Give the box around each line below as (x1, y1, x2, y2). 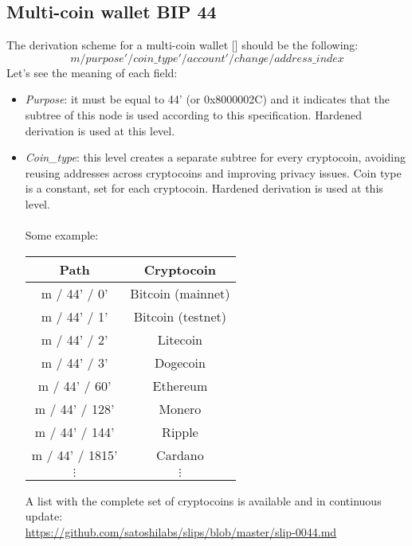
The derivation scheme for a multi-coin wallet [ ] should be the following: (6, 37, 359, 53)
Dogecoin (155, 353, 206, 372)
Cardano (156, 445, 204, 464)
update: (25, 508, 63, 525)
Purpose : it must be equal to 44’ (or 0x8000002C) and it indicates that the (25, 91, 390, 107)
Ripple (162, 422, 198, 441)
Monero (159, 399, 202, 418)
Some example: (25, 227, 99, 244)
